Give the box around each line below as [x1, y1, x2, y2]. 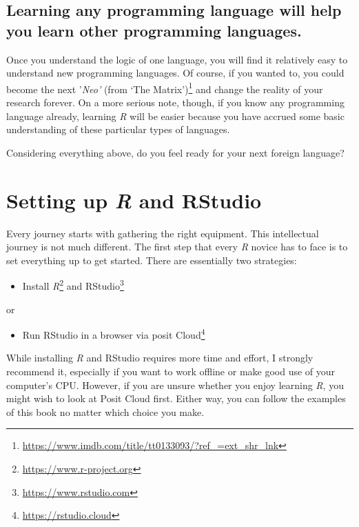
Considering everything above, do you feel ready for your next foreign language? [6, 145, 345, 159]
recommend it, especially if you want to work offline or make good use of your [6, 364, 336, 378]
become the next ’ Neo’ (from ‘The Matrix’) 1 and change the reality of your [6, 79, 323, 96]
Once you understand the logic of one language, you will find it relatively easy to [6, 52, 348, 66]
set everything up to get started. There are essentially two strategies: [6, 252, 297, 267]
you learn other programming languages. [6, 19, 302, 41]
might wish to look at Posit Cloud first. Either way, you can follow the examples [6, 391, 346, 406]
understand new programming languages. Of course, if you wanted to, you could [6, 66, 345, 80]
